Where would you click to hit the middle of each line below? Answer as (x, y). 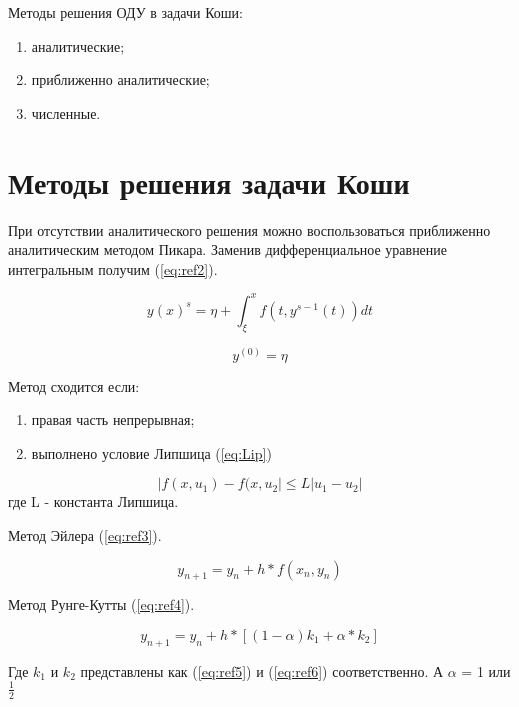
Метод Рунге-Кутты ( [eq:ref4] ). (101, 604)
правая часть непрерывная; (113, 419)
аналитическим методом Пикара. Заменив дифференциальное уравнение (228, 249)
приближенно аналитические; (120, 79)
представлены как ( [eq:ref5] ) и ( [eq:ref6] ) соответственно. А (262, 670)
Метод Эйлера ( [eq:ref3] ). (85, 534)
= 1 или (486, 670)
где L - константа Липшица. (93, 501)
